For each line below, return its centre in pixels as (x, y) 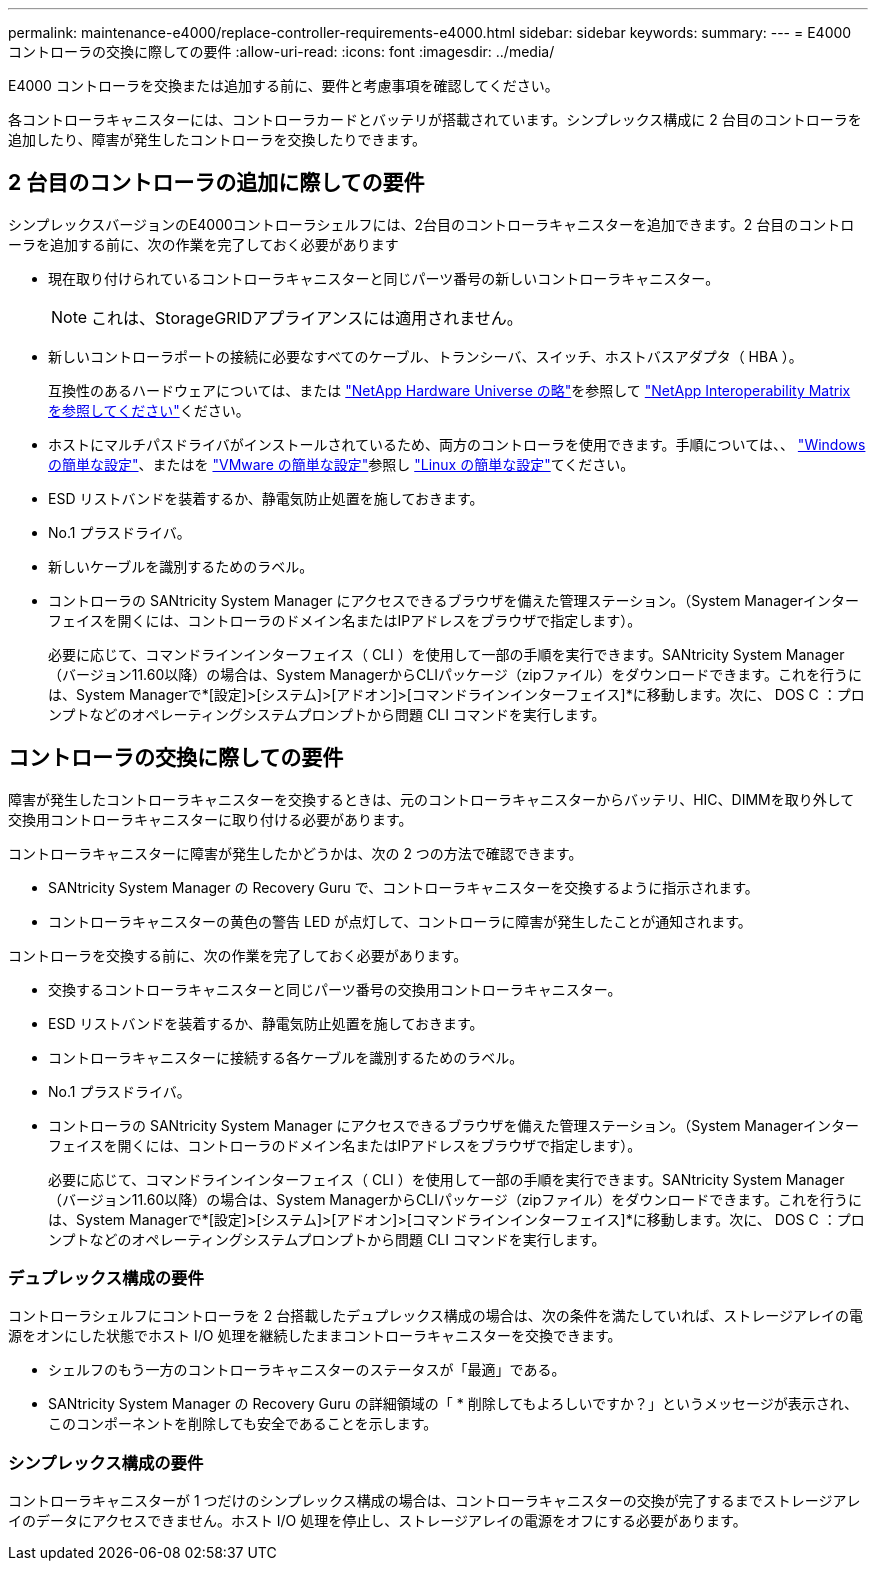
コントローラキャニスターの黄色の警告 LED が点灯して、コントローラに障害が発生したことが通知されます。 (400, 921)
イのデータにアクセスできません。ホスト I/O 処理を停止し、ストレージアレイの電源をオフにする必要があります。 (377, 1521)
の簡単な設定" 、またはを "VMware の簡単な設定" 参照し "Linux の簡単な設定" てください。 (341, 464)
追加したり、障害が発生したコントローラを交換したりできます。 (217, 139)
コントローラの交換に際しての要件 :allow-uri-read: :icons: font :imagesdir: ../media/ (281, 51)
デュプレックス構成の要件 (106, 1278)
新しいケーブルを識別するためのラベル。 (181, 566)
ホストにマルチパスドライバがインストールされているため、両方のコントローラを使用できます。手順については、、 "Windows (457, 444)
